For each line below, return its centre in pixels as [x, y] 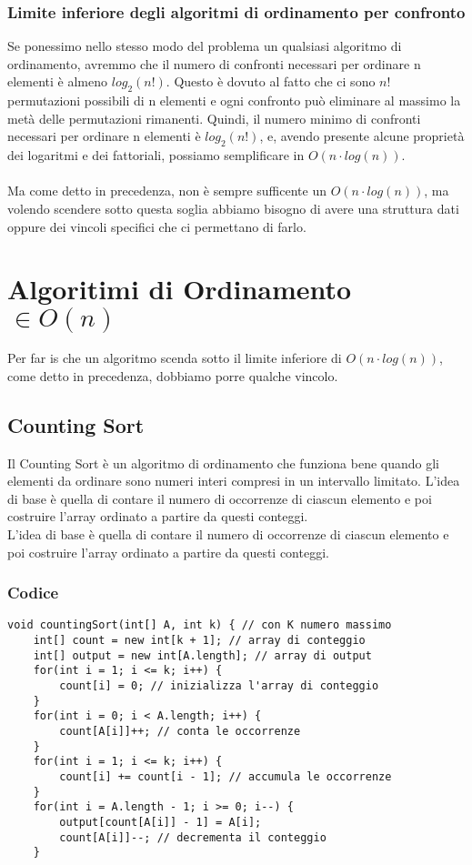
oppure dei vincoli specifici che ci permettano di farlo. [157, 226]
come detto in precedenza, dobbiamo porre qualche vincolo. [173, 375]
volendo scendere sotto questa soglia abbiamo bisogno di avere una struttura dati [233, 208]
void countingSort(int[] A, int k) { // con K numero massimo [200, 625]
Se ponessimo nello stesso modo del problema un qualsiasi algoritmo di [205, 46]
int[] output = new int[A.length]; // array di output [202, 655]
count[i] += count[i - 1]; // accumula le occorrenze [226, 777]
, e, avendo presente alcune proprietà [362, 136]
